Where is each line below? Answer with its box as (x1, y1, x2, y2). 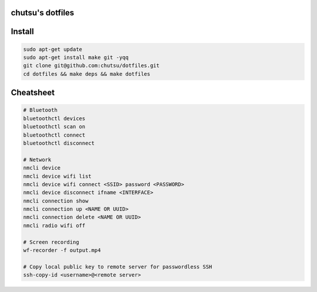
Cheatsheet (11, 88, 55, 98)
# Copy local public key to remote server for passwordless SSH (23, 263, 213, 270)
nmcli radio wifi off (23, 222, 86, 229)
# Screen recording (23, 238, 79, 245)
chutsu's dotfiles (11, 8, 75, 18)
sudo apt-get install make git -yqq (23, 54, 129, 61)
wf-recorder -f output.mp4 (23, 247, 101, 254)
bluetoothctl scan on (23, 124, 86, 130)
